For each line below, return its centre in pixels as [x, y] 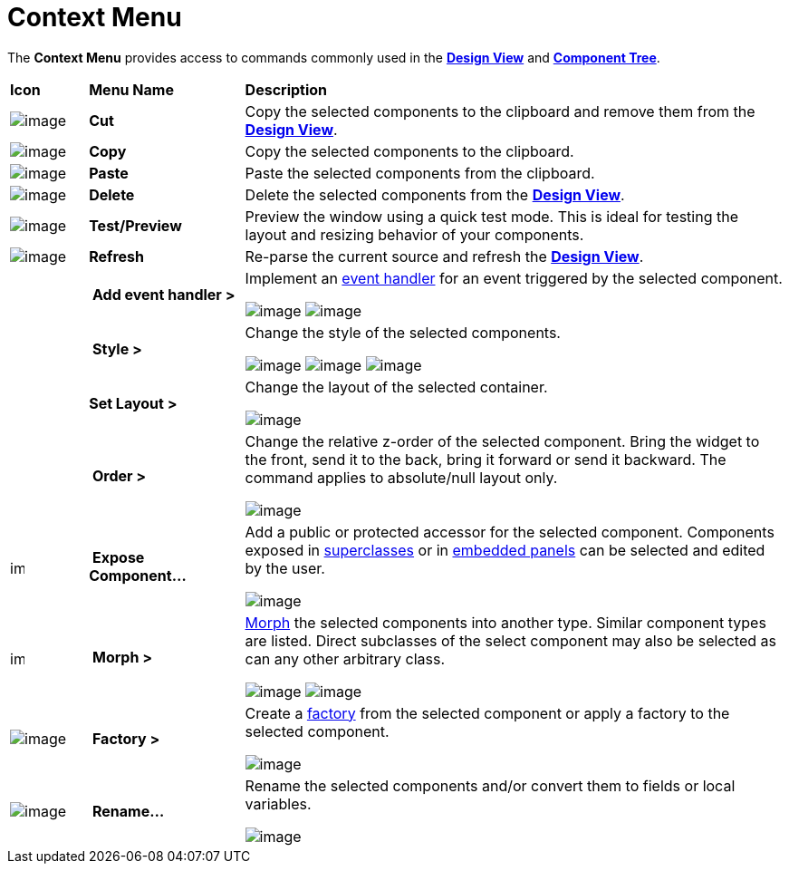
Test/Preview [135, 225]
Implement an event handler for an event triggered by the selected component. [514, 278]
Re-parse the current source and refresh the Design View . [444, 256]
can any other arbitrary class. [345, 658]
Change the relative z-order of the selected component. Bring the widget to [502, 441]
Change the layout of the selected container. [396, 387]
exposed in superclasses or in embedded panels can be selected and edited [505, 550]
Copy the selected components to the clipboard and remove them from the [500, 111]
